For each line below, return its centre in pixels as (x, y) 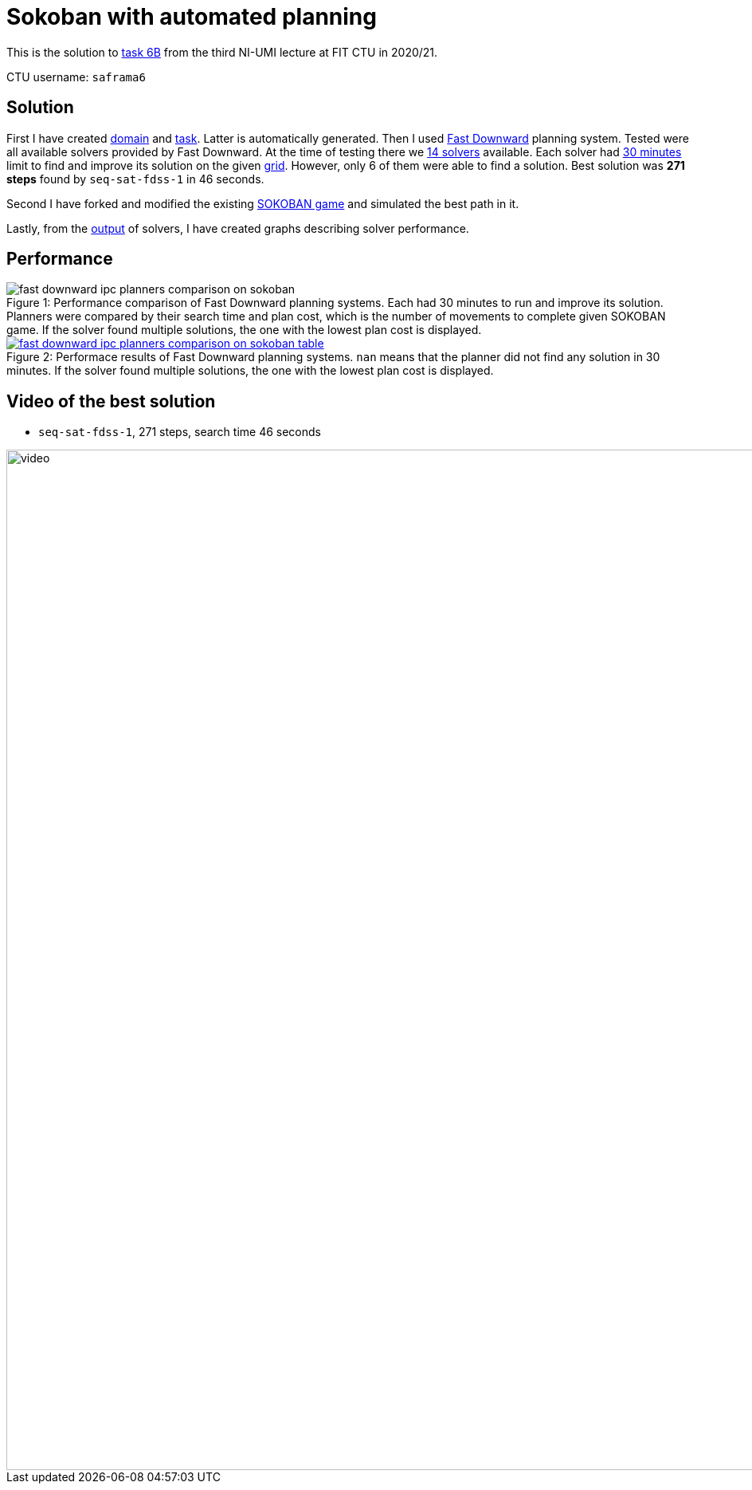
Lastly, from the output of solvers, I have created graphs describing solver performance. (238, 228)
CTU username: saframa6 (76, 77)
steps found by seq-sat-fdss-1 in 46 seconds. (135, 179)
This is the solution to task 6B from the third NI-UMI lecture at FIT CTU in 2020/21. (222, 52)
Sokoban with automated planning (192, 17)
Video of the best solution (111, 401)
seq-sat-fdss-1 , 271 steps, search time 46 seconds (180, 432)
